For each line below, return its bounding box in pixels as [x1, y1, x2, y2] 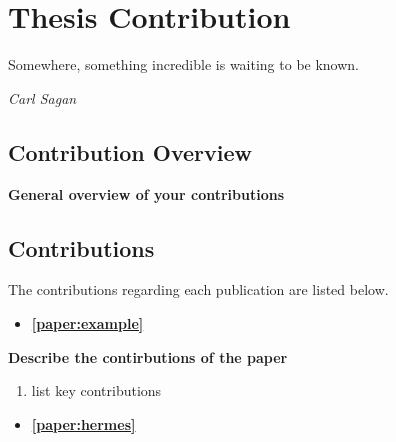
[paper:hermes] [31, 413, 136, 434]
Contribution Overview [8, 136, 252, 167]
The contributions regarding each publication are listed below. [8, 279, 389, 300]
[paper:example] [31, 312, 144, 333]
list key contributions [31, 380, 162, 401]
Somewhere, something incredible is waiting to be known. [8, 54, 360, 75]
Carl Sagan [8, 87, 77, 108]
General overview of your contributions [8, 183, 285, 204]
